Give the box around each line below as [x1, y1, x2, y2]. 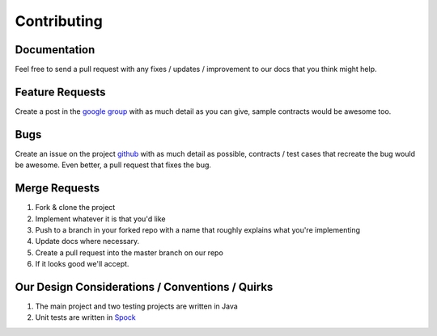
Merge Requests [15, 182, 100, 195]
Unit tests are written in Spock [35, 313, 137, 322]
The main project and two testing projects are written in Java [35, 301, 238, 311]
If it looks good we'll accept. [35, 259, 129, 269]
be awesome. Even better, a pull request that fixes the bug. [15, 160, 212, 170]
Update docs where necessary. [35, 237, 140, 246]
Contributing [15, 12, 103, 30]
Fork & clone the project [35, 203, 116, 212]
